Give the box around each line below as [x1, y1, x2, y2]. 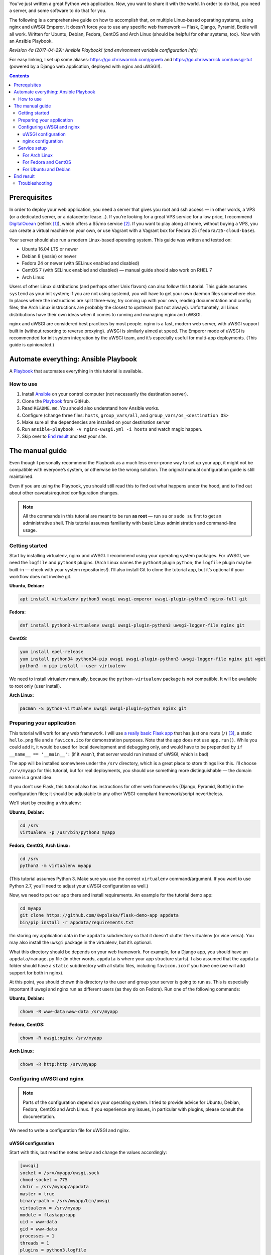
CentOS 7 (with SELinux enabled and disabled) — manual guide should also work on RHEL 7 [22, 267, 212, 273]
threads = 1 [20, 1240, 50, 1246]
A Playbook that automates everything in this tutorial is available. [9, 368, 143, 374]
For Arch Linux [23, 152, 53, 158]
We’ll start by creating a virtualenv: [9, 800, 81, 806]
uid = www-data [20, 1219, 57, 1225]
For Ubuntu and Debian [23, 166, 71, 172]
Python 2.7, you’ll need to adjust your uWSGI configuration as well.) [9, 883, 149, 889]
